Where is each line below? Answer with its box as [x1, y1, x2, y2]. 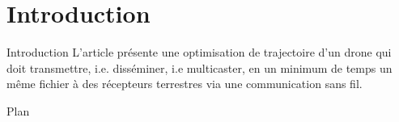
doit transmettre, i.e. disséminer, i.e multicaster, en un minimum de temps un [6, 59, 393, 76]
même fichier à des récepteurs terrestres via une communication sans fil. [6, 75, 363, 92]
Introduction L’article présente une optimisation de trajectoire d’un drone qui [6, 44, 392, 61]
